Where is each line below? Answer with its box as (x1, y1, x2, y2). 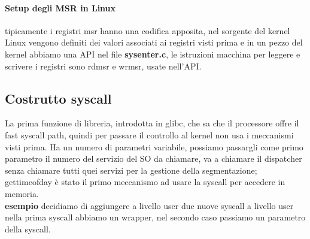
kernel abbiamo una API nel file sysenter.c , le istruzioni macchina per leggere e (5, 47, 300, 60)
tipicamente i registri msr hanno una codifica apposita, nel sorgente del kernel (5, 24, 290, 37)
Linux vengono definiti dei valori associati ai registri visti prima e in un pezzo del (5, 36, 303, 49)
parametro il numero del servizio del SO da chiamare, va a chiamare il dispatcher (5, 152, 302, 165)
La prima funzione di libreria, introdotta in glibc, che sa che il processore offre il (5, 117, 299, 129)
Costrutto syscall (5, 89, 112, 107)
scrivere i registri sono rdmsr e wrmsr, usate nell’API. (5, 59, 202, 72)
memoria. (5, 187, 39, 199)
